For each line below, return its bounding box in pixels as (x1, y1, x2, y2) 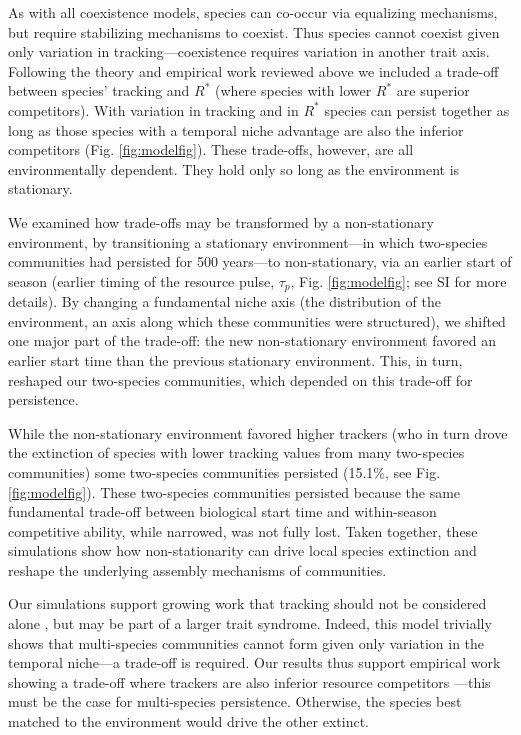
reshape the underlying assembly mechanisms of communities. (8, 559, 387, 580)
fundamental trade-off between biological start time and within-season (8, 501, 437, 522)
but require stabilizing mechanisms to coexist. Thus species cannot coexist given (8, 21, 500, 42)
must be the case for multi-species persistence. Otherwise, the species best (8, 691, 462, 712)
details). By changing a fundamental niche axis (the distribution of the (8, 291, 441, 312)
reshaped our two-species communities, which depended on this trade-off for (8, 369, 473, 390)
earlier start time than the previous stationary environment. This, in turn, (8, 349, 463, 370)
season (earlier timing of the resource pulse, (8, 270, 275, 291)
